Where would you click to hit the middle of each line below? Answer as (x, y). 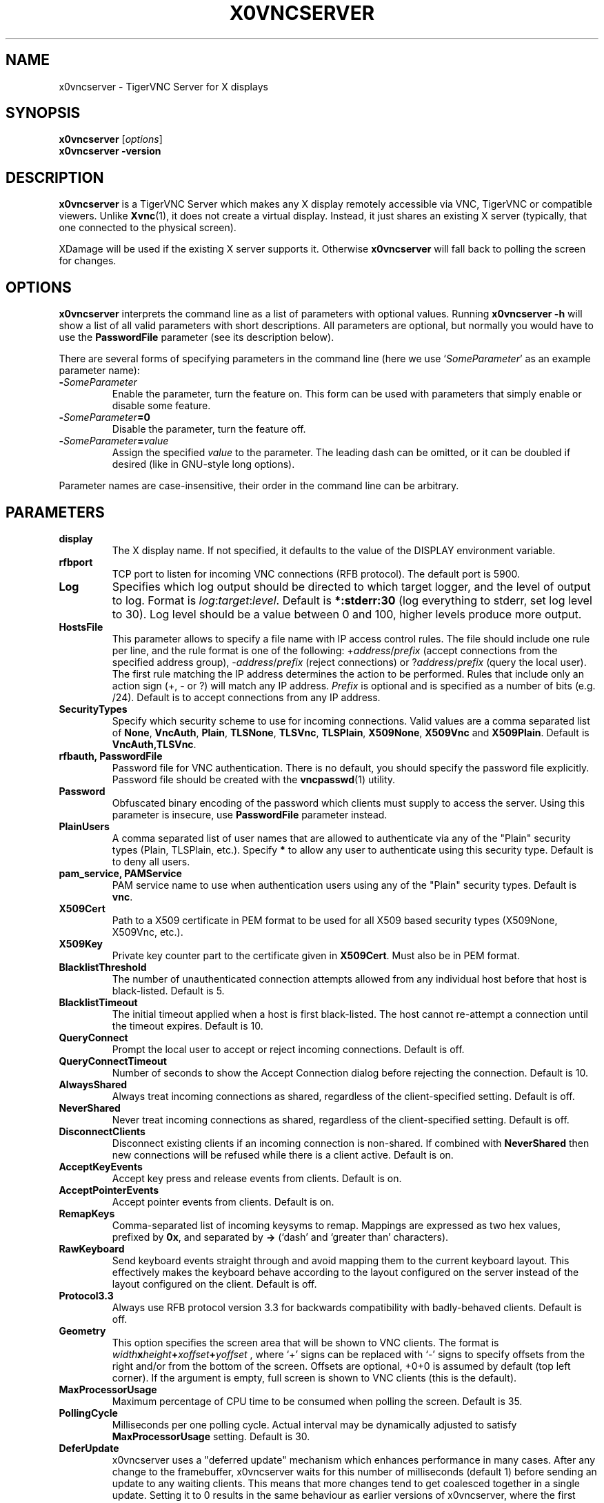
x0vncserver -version (110, 151)
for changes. (88, 261)
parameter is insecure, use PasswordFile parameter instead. (250, 814)
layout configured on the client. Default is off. (214, 1284)
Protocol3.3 (86, 1295)
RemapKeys (87, 1213)
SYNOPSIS (43, 113)
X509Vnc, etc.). (148, 932)
